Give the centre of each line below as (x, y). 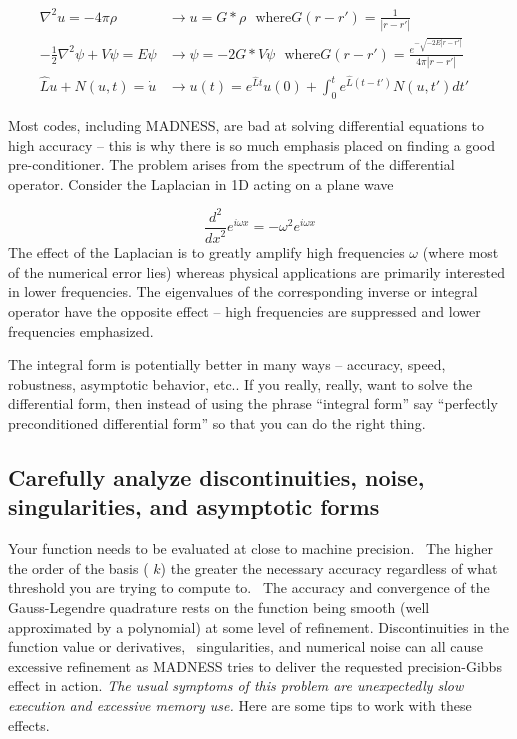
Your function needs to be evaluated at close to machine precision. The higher (250, 548)
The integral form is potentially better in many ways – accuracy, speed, (227, 364)
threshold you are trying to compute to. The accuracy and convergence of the (249, 587)
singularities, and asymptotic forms (194, 506)
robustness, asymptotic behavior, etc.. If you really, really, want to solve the (240, 383)
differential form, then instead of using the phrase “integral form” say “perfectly (253, 403)
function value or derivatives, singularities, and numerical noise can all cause (245, 646)
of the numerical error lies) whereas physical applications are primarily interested (256, 271)
